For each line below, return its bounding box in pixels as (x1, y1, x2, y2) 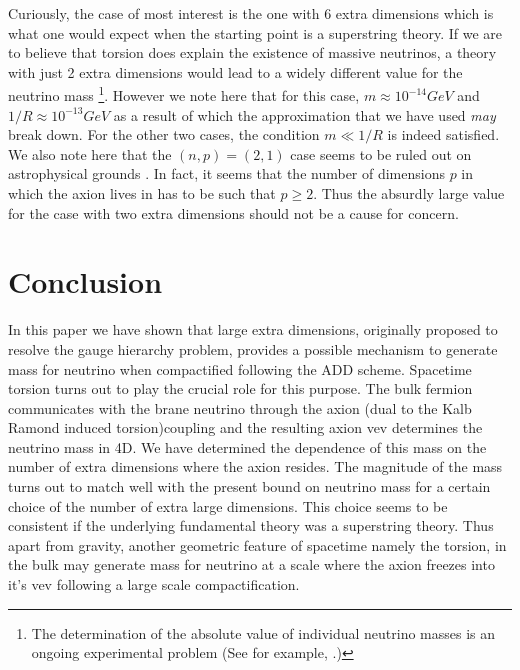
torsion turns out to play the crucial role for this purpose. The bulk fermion (8, 378, 473, 399)
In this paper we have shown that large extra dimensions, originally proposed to (8, 319, 498, 340)
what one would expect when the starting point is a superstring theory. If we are (8, 22, 503, 43)
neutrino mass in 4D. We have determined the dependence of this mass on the (8, 436, 487, 457)
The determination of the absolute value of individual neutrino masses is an (31, 622, 496, 643)
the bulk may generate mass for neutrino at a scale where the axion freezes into (8, 554, 495, 575)
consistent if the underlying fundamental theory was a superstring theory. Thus (8, 515, 494, 536)
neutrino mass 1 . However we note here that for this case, (8, 82, 360, 106)
